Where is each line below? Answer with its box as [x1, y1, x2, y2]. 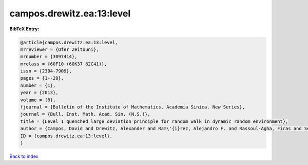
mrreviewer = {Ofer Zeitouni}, [20, 46, 100, 52]
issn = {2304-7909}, [20, 68, 72, 74]
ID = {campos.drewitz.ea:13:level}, [20, 133, 113, 139]
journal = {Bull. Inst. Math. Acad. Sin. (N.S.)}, [20, 111, 151, 117]
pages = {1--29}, [20, 75, 64, 81]
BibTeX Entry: [9, 26, 40, 32]
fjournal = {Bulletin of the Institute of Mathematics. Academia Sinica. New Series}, [20, 104, 245, 110]
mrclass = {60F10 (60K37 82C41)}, [20, 61, 107, 67]
